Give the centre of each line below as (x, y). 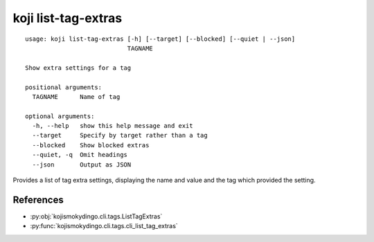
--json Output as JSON (82, 165)
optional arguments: (60, 116)
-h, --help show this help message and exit (113, 126)
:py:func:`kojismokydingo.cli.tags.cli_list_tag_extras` (104, 226)
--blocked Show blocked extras (91, 145)
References (38, 199)
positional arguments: (64, 87)
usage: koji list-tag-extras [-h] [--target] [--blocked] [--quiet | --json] (160, 39)
